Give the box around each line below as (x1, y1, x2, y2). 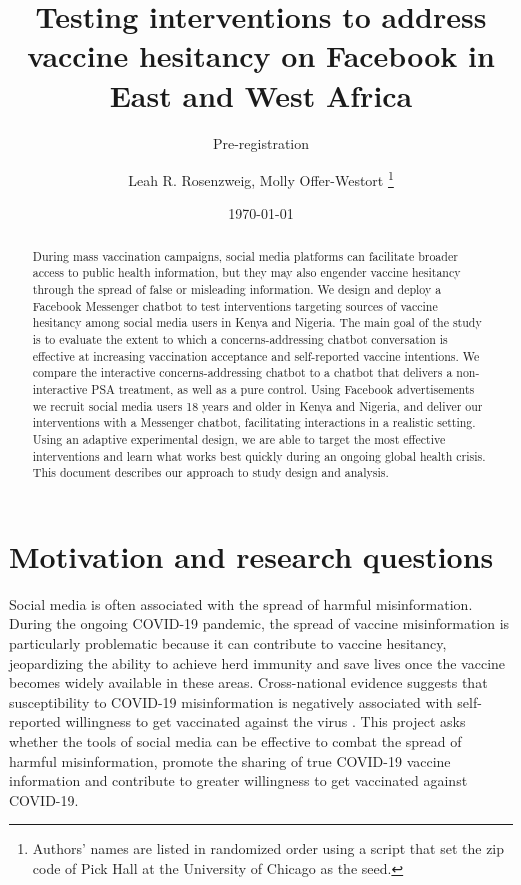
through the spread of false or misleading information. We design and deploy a (32, 281, 442, 298)
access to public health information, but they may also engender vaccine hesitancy (32, 264, 461, 281)
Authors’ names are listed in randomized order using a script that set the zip (32, 838, 505, 859)
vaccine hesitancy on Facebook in (27, 35, 495, 76)
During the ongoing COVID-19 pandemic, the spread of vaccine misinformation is (9, 613, 510, 634)
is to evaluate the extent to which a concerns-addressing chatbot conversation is (32, 331, 448, 348)
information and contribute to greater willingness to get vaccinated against (9, 770, 468, 791)
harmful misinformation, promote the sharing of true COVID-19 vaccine (9, 750, 451, 771)
